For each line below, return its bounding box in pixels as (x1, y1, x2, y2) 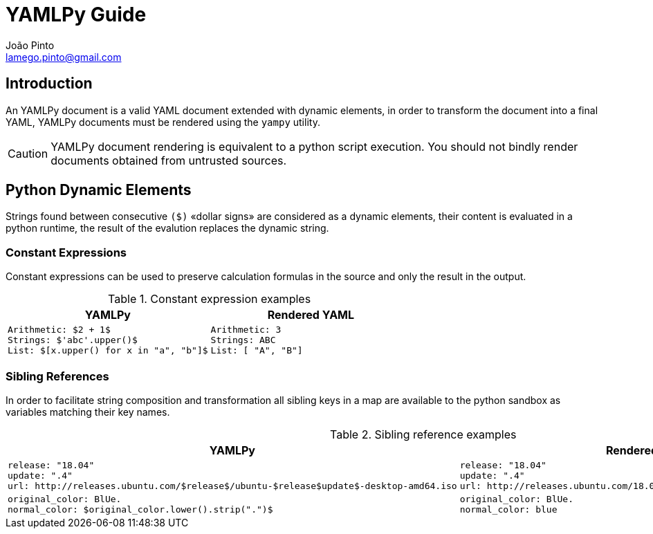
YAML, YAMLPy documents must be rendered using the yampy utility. (6, 116, 320, 128)
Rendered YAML (267, 308, 355, 322)
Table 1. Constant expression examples (108, 292, 311, 306)
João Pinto (6, 39, 55, 51)
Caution (8, 146, 48, 160)
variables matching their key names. (6, 405, 170, 418)
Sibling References (6, 369, 109, 383)
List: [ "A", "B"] (210, 345, 303, 356)
